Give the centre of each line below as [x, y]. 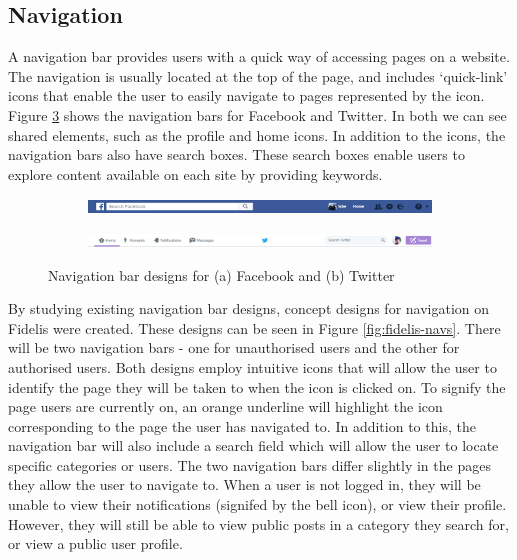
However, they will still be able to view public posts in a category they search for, [258, 523]
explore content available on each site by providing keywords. [195, 173]
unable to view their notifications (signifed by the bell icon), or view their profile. [257, 504]
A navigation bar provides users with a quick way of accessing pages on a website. [259, 56]
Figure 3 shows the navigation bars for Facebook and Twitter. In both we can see [257, 114]
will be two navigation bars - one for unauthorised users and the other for [234, 347]
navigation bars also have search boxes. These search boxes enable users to [236, 154]
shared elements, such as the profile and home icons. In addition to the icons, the [257, 134]
